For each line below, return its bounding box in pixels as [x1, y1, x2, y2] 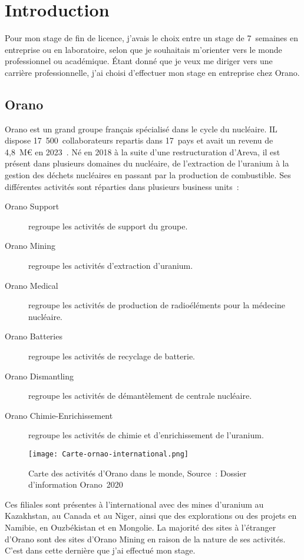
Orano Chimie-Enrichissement [5, 409, 113, 421]
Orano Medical [5, 279, 58, 291]
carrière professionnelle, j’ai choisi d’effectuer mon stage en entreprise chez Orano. [5, 66, 300, 78]
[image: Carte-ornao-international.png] [28, 449, 189, 458]
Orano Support [5, 200, 60, 212]
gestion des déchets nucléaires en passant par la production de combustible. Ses [5, 169, 291, 181]
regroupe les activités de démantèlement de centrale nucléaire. [28, 389, 252, 402]
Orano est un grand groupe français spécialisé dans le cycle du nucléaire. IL [5, 122, 277, 135]
